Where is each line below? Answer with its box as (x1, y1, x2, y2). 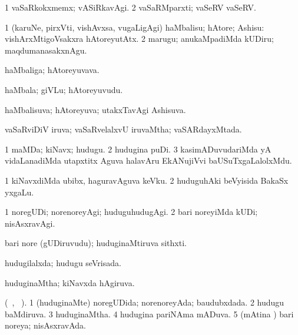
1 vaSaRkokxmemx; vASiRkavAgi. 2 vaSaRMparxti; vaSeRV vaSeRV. (5, 1, 256, 13)
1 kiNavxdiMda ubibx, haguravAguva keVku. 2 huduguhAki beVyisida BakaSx (5, 174, 289, 186)
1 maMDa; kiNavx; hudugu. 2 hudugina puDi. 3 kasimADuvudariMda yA (5, 142, 271, 155)
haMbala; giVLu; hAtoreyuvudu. (5, 83, 123, 95)
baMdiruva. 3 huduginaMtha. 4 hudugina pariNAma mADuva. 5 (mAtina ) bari (5, 307, 294, 320)
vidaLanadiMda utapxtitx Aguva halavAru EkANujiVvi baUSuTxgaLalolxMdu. (5, 154, 292, 167)
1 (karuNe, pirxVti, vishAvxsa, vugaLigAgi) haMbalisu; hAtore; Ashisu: (5, 21, 264, 33)
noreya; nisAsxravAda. (5, 319, 86, 331)
